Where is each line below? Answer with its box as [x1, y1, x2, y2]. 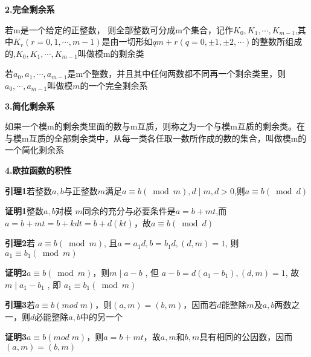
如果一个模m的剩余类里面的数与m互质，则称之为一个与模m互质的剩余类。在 [5, 120, 305, 133]
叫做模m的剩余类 [77, 47, 144, 59]
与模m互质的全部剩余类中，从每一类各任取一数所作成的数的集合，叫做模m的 [5, 131, 307, 144]
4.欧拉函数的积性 [5, 163, 72, 176]
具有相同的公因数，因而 [199, 330, 293, 343]
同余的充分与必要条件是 [82, 205, 176, 217]
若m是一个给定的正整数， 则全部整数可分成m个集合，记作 [5, 23, 233, 36]
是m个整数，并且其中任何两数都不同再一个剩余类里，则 [67, 67, 286, 80]
